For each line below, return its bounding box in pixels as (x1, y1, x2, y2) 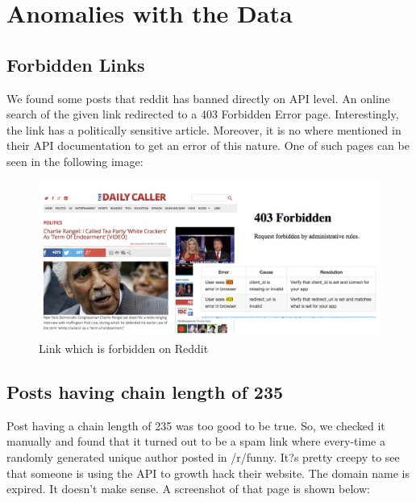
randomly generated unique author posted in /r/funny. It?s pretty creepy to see (6, 448, 400, 465)
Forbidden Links (6, 52, 145, 77)
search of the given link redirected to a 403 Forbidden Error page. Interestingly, (6, 106, 399, 122)
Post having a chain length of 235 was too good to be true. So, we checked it (6, 417, 385, 434)
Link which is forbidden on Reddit (39, 339, 209, 356)
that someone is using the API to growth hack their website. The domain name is (6, 464, 410, 481)
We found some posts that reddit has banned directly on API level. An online (6, 89, 390, 106)
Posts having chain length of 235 (6, 379, 284, 404)
